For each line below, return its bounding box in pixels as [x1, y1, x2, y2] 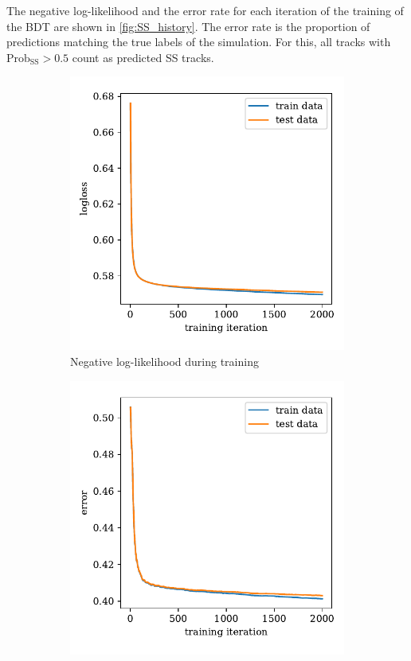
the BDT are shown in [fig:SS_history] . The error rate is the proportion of [6, 17, 370, 34]
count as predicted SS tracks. [72, 49, 214, 65]
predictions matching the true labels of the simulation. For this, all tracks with [6, 33, 391, 50]
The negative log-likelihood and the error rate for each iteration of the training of [6, 2, 404, 18]
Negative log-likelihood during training [70, 352, 259, 369]
